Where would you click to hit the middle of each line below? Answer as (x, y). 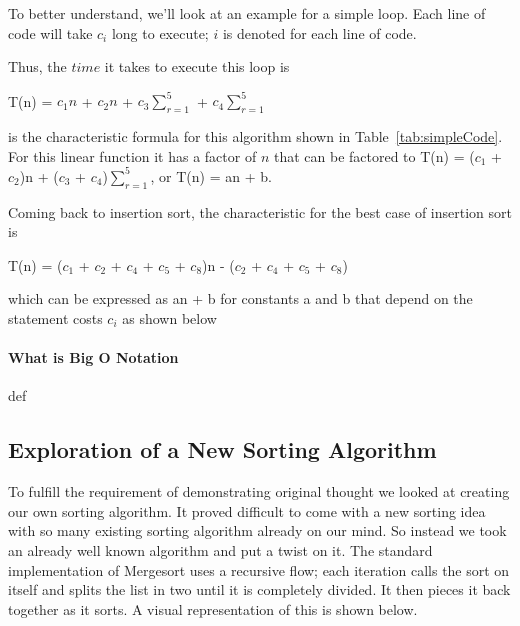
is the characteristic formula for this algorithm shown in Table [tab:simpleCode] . (255, 136)
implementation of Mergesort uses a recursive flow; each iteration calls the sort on (259, 569)
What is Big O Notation (93, 357)
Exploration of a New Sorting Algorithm (222, 449)
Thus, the (37, 66)
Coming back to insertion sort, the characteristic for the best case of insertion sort (260, 211)
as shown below (169, 317)
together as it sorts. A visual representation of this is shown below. (213, 608)
